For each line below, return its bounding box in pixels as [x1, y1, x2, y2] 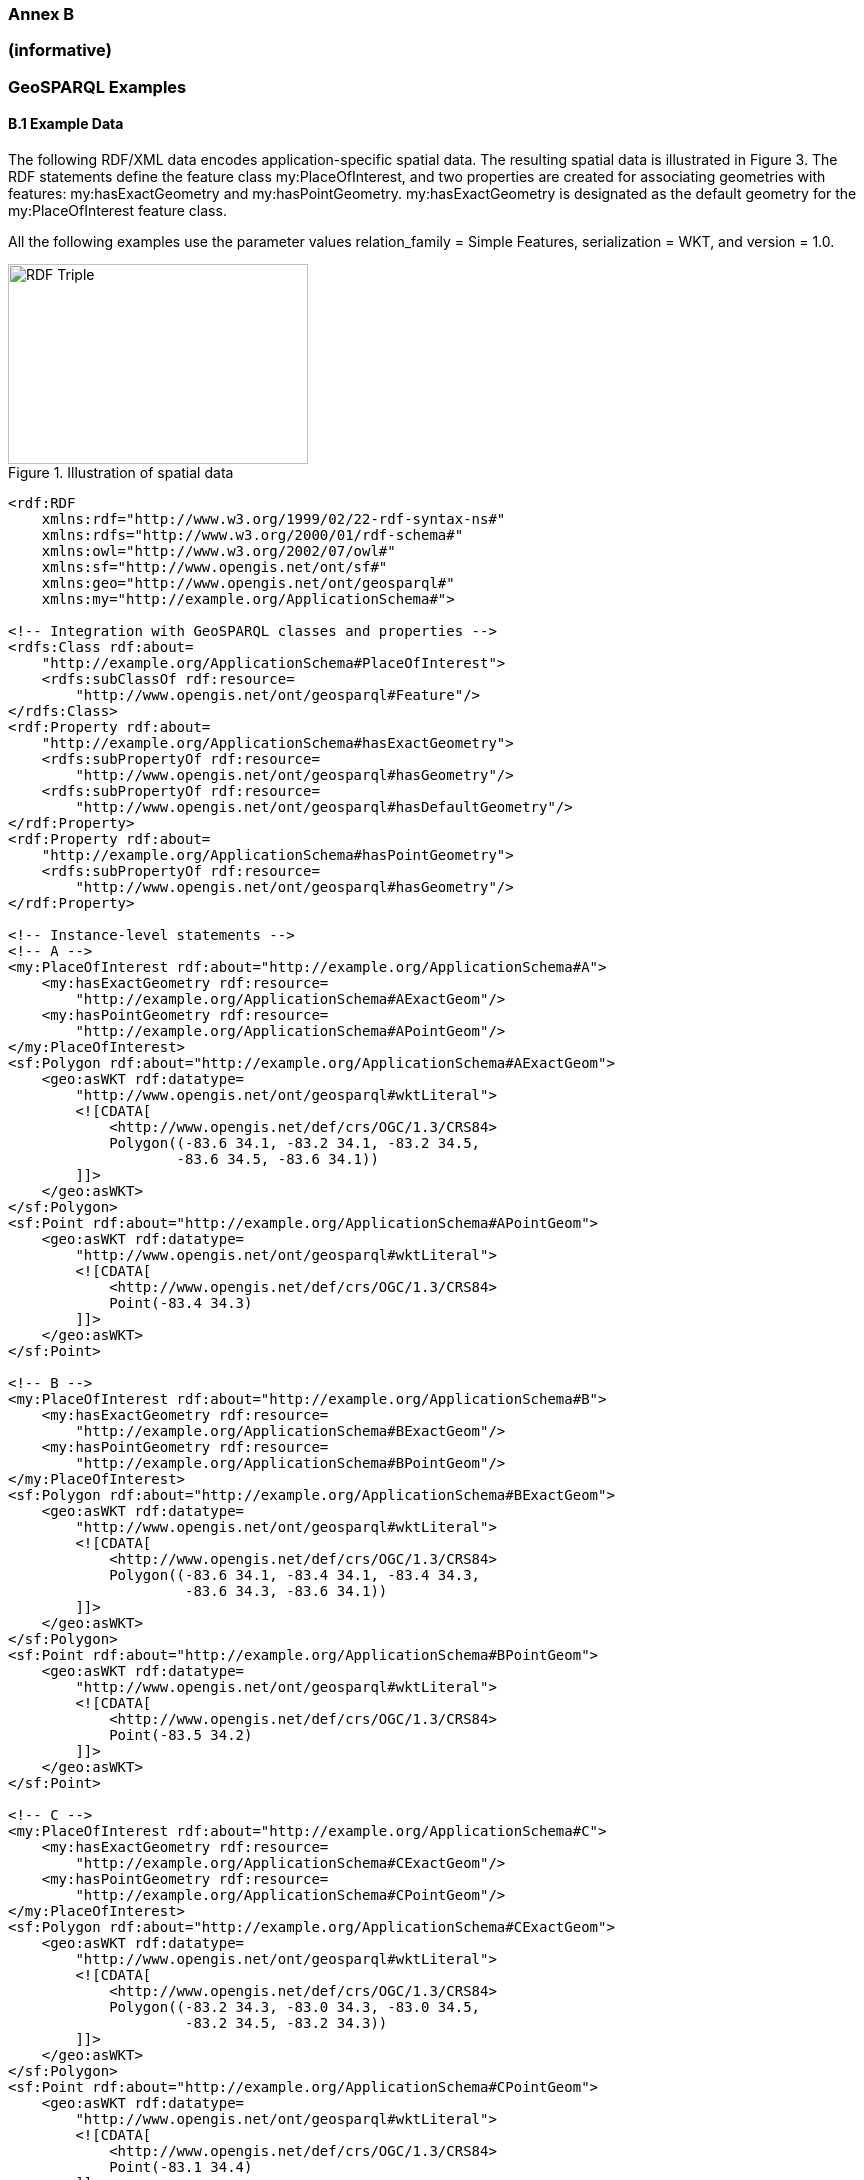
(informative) [8, 40, 112, 61]
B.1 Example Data [8, 115, 124, 133]
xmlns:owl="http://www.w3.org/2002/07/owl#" [41, 542, 396, 559]
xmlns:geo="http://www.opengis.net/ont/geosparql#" [41, 574, 455, 591]
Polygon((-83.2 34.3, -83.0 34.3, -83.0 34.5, [109, 1998, 481, 2015]
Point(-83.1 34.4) [109, 2158, 253, 2175]
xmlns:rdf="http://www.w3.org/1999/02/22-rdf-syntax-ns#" [41, 510, 506, 527]
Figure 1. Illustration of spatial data [8, 463, 234, 481]
